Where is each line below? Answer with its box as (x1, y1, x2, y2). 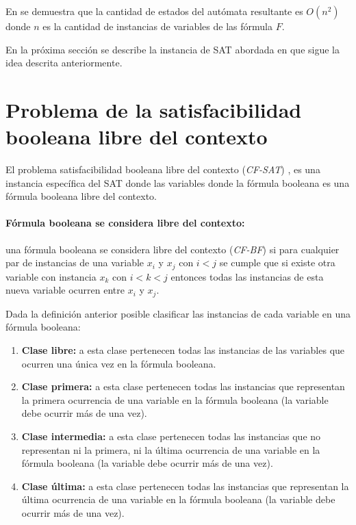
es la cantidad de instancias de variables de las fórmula (42, 19, 272, 33)
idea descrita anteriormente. (5, 55, 123, 70)
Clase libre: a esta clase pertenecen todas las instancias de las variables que (21, 342, 345, 357)
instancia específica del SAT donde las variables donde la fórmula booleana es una (5, 175, 350, 190)
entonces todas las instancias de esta (170, 269, 324, 283)
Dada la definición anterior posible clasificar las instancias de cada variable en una (5, 306, 351, 320)
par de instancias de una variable (5, 255, 144, 270)
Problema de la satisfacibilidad (5, 95, 302, 123)
